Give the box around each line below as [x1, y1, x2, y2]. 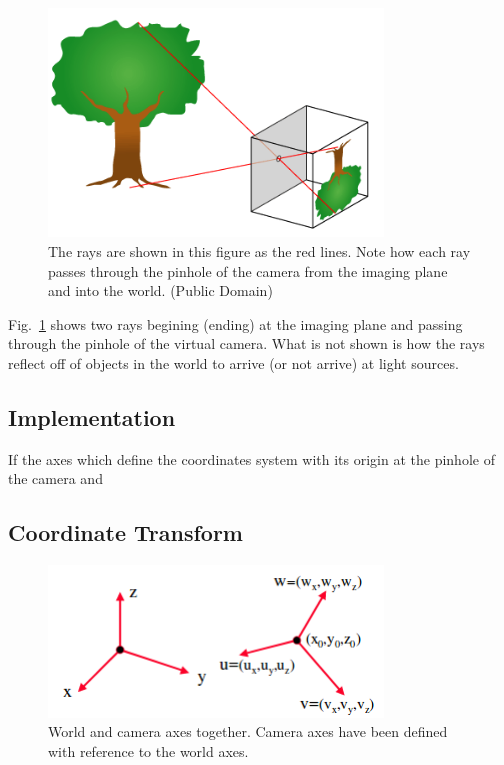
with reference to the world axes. [48, 740, 249, 761]
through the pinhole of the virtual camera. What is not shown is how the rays [8, 333, 485, 354]
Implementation [8, 401, 176, 432]
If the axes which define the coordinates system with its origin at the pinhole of [8, 448, 495, 469]
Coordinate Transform [8, 517, 243, 548]
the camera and [8, 468, 103, 489]
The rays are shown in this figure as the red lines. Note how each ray [48, 240, 471, 261]
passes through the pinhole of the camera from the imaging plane [48, 260, 448, 281]
